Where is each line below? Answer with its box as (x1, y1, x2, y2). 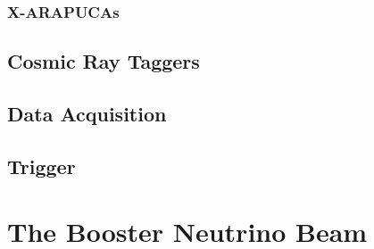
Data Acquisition (7, 100, 167, 128)
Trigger (7, 152, 76, 179)
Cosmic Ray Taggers (7, 47, 200, 75)
